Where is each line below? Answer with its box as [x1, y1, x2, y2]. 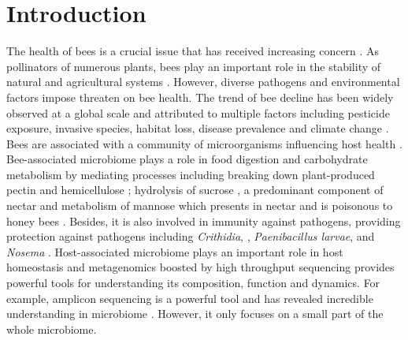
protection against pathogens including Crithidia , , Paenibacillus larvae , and [6, 228, 375, 245]
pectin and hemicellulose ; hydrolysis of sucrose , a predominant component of [6, 181, 384, 198]
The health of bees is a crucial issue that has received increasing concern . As [6, 43, 380, 59]
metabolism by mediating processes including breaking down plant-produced [6, 166, 375, 182]
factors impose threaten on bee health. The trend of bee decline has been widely [6, 88, 394, 105]
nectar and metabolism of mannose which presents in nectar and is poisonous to [6, 197, 393, 214]
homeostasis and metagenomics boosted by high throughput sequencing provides [6, 259, 395, 275]
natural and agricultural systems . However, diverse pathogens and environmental [6, 73, 400, 90]
